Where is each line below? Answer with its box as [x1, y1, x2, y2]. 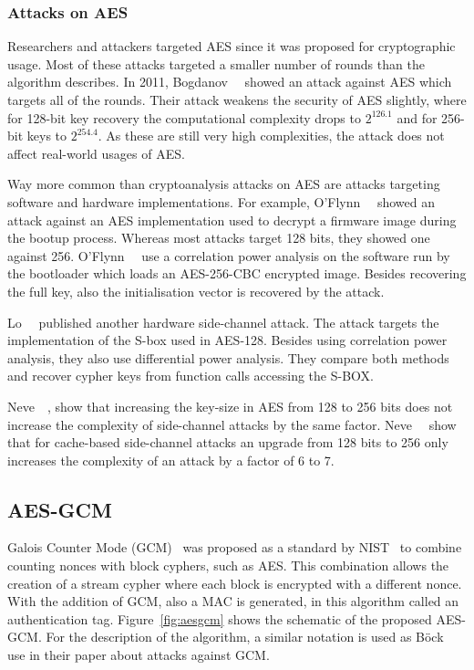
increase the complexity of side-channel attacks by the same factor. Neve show [7, 414, 457, 434]
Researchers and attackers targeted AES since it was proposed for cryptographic [7, 37, 456, 56]
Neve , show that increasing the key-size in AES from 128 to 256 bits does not [7, 396, 453, 415]
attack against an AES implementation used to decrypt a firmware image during [7, 210, 457, 229]
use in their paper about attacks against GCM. [7, 645, 270, 665]
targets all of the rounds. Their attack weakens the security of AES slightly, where [7, 90, 467, 109]
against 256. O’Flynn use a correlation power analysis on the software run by [7, 246, 450, 265]
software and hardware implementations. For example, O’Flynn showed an [7, 192, 436, 211]
